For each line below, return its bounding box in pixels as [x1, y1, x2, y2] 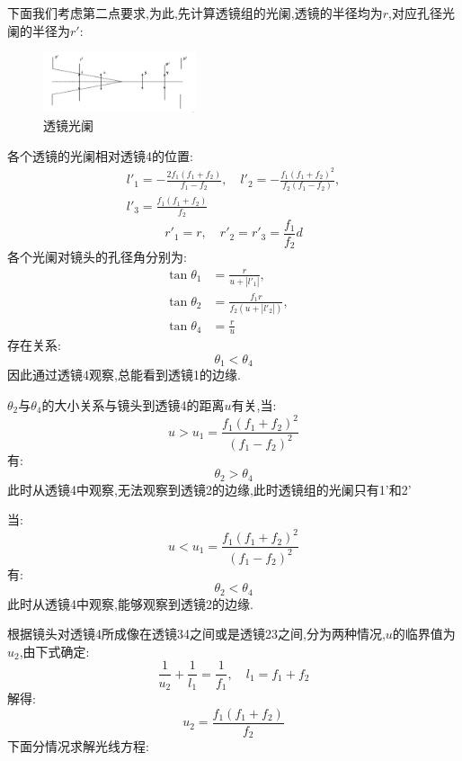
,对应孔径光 [388, 4, 455, 22]
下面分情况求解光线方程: [7, 737, 149, 756]
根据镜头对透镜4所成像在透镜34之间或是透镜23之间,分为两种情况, [7, 624, 386, 643]
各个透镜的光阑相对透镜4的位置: [7, 146, 193, 165]
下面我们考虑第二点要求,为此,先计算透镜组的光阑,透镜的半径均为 [7, 4, 383, 22]
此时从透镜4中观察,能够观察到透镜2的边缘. [7, 594, 253, 613]
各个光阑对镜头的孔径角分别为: [7, 247, 187, 266]
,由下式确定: [19, 641, 90, 660]
